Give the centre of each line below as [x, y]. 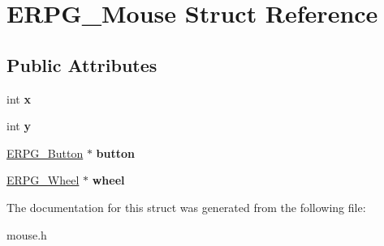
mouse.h [27, 234]
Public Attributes [82, 64]
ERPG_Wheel [43, 180]
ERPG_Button [45, 153]
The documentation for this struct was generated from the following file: [186, 207]
